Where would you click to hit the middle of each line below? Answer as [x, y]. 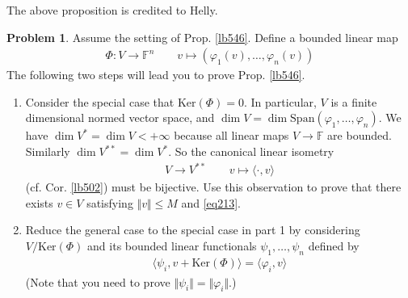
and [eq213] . [211, 202]
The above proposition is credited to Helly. [112, 10]
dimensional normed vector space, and [120, 118]
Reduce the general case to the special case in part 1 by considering [193, 230]
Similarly [48, 151]
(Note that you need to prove [98, 281]
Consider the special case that [100, 101]
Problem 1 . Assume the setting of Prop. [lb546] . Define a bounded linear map [202, 37]
